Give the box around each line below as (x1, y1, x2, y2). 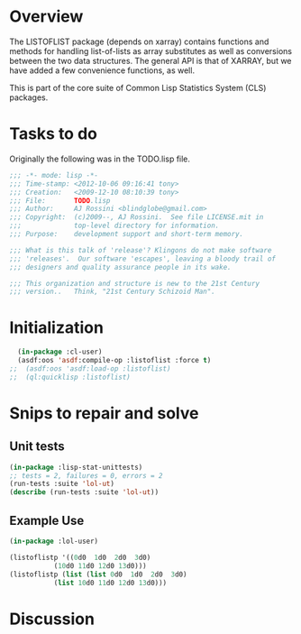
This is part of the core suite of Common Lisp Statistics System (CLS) (9, 82, 267, 93)
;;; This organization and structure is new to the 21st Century (9, 279, 260, 288)
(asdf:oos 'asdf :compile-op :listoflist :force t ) (17, 356, 212, 365)
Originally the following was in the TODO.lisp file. (9, 153, 191, 164)
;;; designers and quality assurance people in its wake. (9, 262, 232, 271)
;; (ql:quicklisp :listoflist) (9, 372, 131, 381)
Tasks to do (9, 124, 97, 144)
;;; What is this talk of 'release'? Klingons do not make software (9, 245, 272, 254)
